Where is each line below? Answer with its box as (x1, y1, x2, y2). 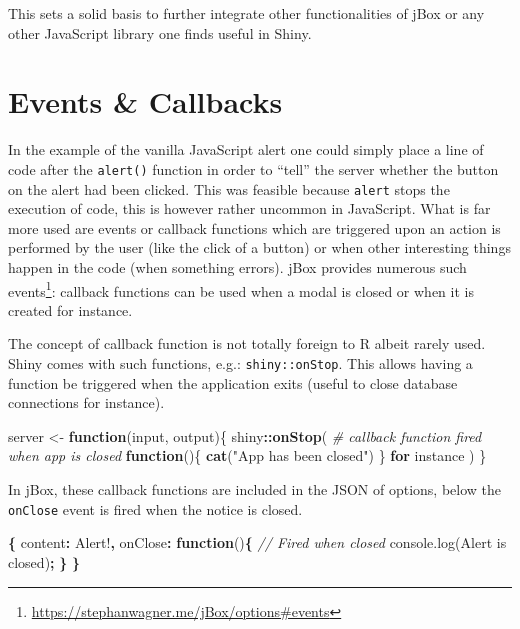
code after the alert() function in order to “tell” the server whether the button (8, 158, 499, 179)
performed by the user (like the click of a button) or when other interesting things (8, 237, 511, 258)
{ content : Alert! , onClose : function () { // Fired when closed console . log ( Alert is (8, 532, 507, 553)
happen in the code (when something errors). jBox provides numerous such (8, 257, 467, 277)
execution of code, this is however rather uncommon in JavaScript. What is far (8, 198, 491, 219)
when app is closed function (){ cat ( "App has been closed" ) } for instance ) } (8, 445, 487, 466)
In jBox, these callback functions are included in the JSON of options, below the (8, 479, 502, 500)
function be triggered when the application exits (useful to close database (8, 372, 458, 393)
